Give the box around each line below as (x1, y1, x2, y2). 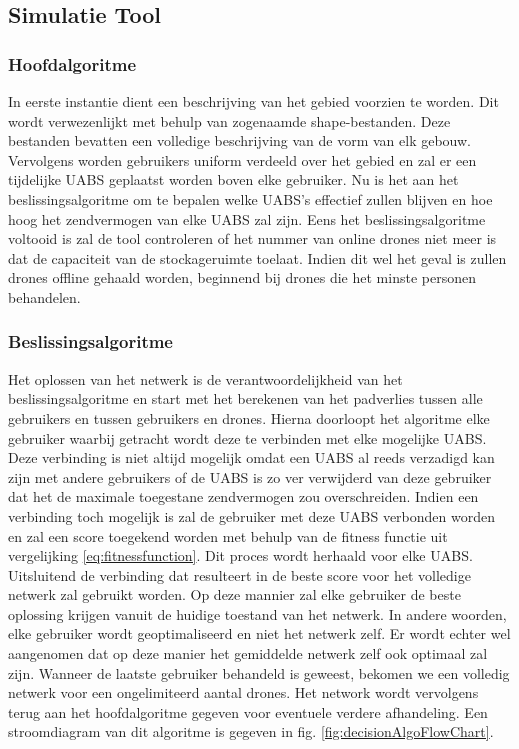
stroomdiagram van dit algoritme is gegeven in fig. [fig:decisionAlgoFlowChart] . (8, 721, 494, 742)
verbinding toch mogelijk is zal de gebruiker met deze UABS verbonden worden (8, 505, 495, 526)
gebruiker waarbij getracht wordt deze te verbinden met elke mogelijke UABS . (8, 427, 487, 448)
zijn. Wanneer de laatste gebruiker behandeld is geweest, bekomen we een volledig (8, 662, 510, 683)
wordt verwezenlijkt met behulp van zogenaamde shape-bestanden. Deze (8, 110, 451, 131)
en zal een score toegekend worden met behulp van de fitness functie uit (8, 525, 448, 546)
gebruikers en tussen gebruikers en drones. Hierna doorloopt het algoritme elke (8, 407, 490, 428)
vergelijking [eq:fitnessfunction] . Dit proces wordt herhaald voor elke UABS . (8, 545, 473, 566)
